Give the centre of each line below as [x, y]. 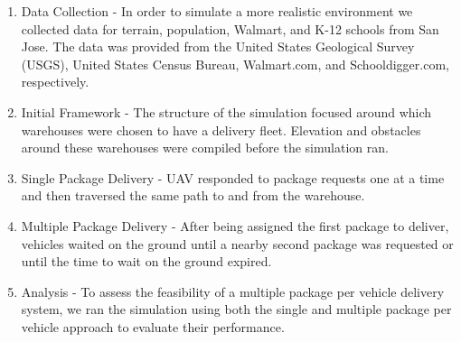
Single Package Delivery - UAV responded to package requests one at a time [233, 177]
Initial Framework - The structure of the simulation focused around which [226, 111]
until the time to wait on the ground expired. [146, 261]
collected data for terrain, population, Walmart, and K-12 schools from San [230, 28]
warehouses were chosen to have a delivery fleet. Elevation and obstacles [221, 129]
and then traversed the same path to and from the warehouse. [193, 195]
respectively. [55, 82]
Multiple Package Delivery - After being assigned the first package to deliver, [235, 225]
